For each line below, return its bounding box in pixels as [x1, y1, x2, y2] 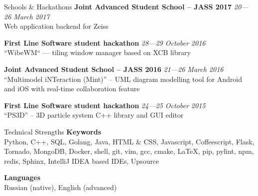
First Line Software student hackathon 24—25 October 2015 [4, 100, 206, 110]
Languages [4, 172, 41, 183]
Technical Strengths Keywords [4, 126, 102, 136]
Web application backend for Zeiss [4, 21, 109, 31]
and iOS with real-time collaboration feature [4, 83, 140, 94]
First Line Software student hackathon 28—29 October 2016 [4, 37, 206, 48]
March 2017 [13, 11, 50, 21]
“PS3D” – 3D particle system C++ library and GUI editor [4, 110, 184, 120]
